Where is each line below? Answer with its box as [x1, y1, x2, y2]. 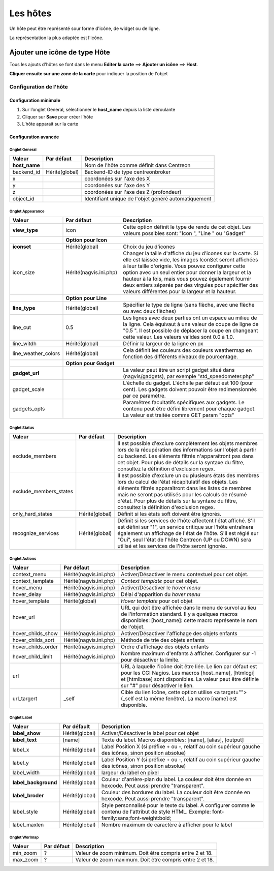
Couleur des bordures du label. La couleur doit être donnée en [101, 789, 251, 796]
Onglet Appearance [9, 208, 45, 214]
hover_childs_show [12, 630, 58, 637]
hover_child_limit [12, 653, 53, 660]
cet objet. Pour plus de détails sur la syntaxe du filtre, [117, 459, 245, 466]
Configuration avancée [9, 134, 59, 140]
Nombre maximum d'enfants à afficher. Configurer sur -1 [121, 650, 256, 657]
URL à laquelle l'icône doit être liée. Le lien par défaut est [121, 663, 257, 670]
